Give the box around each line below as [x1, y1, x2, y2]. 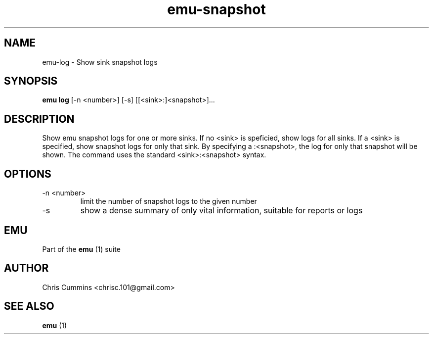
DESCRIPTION [4, 112, 75, 125]
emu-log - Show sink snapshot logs [42, 57, 158, 66]
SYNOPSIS [4, 75, 58, 88]
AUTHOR [4, 262, 49, 275]
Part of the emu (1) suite [42, 244, 121, 253]
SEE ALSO [4, 300, 54, 313]
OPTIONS [4, 167, 51, 180]
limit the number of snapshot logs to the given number [80, 197, 257, 206]
